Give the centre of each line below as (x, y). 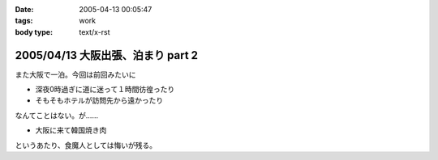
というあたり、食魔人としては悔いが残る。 (86, 145)
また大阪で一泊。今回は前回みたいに (75, 74)
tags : (24, 21)
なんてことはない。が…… (57, 115)
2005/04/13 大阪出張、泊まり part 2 (107, 55)
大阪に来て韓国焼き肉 (71, 130)
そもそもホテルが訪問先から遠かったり (99, 100)
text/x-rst (94, 32)
